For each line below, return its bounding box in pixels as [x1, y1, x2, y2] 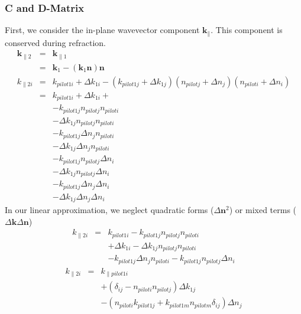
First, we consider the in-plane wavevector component [5, 24, 200, 36]
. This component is [211, 24, 283, 36]
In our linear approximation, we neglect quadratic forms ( [5, 204, 214, 216]
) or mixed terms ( [229, 204, 297, 216]
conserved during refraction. [5, 36, 106, 48]
